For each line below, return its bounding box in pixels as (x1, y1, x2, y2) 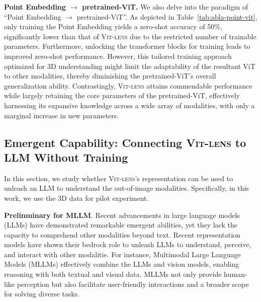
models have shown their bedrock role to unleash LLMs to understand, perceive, (4, 239, 251, 250)
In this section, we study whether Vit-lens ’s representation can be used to (4, 173, 233, 183)
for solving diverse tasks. (4, 288, 80, 299)
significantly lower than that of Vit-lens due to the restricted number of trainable (4, 31, 256, 41)
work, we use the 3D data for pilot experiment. (4, 192, 149, 203)
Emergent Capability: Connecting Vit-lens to (4, 134, 246, 150)
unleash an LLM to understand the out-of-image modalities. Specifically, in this (4, 183, 249, 193)
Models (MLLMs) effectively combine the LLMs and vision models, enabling (4, 259, 239, 269)
